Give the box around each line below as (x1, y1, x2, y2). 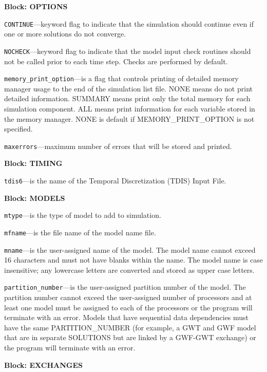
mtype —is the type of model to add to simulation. (4, 210, 161, 220)
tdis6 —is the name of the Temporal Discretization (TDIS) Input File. (4, 175, 226, 185)
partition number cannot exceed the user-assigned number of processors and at (4, 292, 252, 303)
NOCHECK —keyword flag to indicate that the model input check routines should (4, 45, 251, 56)
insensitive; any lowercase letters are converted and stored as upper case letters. (4, 264, 255, 275)
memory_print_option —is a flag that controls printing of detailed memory (4, 73, 239, 84)
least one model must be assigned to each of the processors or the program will (4, 302, 253, 312)
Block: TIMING (4, 158, 63, 169)
